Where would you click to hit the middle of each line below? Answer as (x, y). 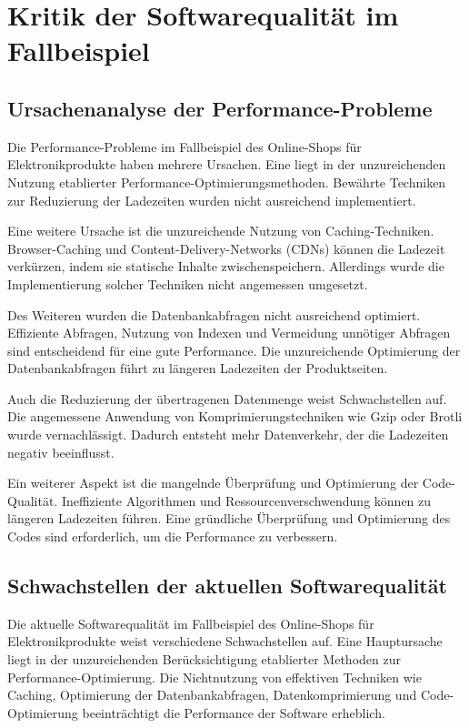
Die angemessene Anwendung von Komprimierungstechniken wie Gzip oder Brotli (235, 416)
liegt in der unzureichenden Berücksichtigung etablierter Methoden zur (204, 659)
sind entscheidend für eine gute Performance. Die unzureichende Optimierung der (234, 350)
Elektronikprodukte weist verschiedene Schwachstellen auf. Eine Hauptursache (225, 641)
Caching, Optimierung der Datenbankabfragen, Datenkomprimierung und (212, 695)
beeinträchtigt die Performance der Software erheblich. (234, 712)
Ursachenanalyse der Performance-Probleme (220, 108)
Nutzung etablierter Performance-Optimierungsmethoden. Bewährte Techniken (227, 182)
